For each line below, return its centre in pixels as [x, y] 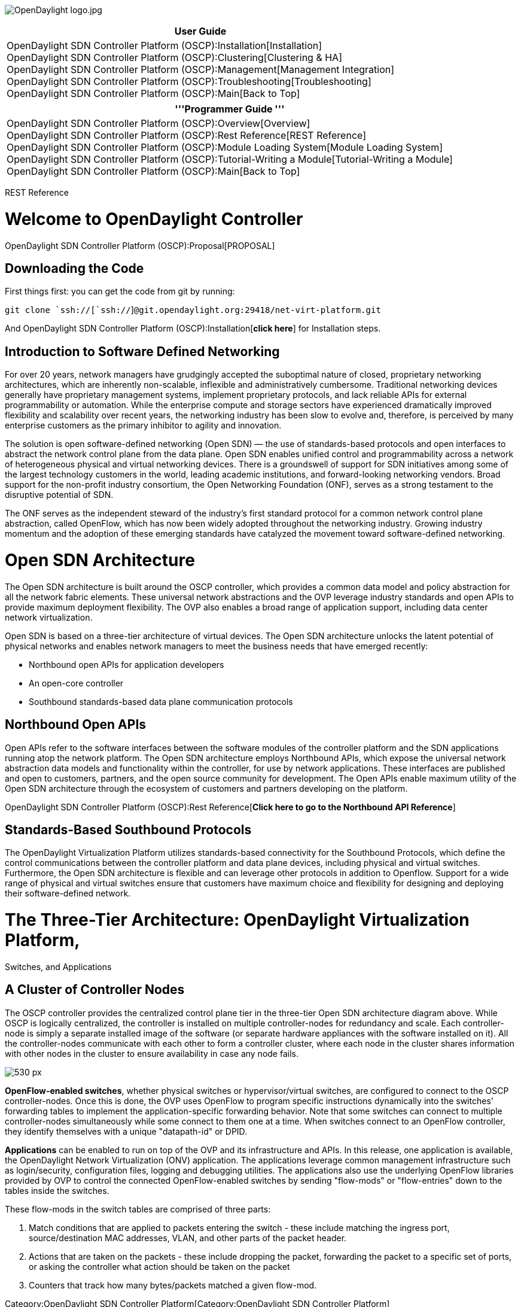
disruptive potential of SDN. [59, 495]
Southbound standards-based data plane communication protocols [161, 701]
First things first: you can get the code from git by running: [120, 291]
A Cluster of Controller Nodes [95, 990]
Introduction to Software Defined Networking [142, 351]
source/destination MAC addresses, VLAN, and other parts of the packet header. [188, 1238]
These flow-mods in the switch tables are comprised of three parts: [138, 1209]
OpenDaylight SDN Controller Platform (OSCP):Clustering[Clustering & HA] [174, 57]
